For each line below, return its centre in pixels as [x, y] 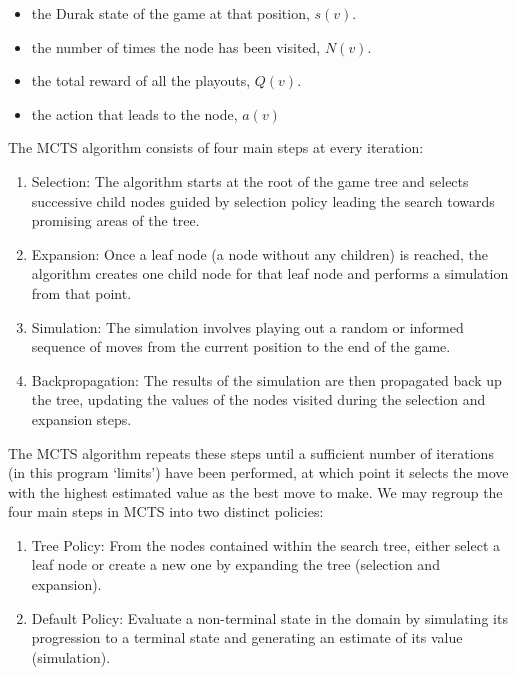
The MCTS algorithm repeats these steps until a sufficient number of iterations [251, 452]
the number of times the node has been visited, [176, 46]
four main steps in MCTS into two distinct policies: [166, 511]
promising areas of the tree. [115, 220]
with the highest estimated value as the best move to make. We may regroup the [255, 491]
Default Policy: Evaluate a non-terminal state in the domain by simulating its [269, 617]
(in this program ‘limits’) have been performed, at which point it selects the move [258, 472]
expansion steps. [81, 418]
